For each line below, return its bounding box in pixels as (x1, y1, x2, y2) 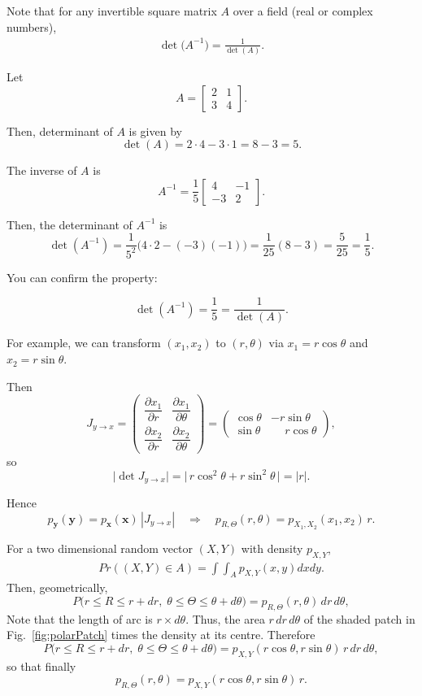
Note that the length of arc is (7, 610, 153, 627)
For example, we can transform (7, 334, 161, 351)
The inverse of (7, 162, 77, 179)
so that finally (7, 657, 76, 674)
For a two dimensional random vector (7, 539, 194, 556)
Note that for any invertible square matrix (7, 2, 217, 19)
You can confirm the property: (7, 268, 158, 285)
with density (241, 539, 303, 556)
